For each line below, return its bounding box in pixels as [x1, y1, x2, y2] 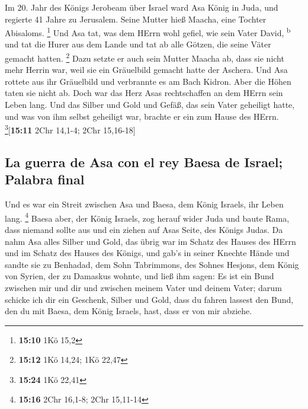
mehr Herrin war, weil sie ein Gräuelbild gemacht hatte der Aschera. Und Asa [5, 63, 288, 76]
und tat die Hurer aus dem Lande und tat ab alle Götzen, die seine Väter [5, 38, 271, 50]
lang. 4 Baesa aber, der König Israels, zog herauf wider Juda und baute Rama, [5, 210, 290, 224]
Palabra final [5, 170, 85, 188]
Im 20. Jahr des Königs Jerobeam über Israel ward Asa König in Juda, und [5, 1, 278, 13]
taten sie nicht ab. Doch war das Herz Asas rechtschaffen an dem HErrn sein [5, 87, 283, 99]
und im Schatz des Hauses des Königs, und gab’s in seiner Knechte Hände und [5, 247, 290, 259]
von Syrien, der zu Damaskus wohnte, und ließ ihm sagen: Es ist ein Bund [5, 270, 274, 282]
